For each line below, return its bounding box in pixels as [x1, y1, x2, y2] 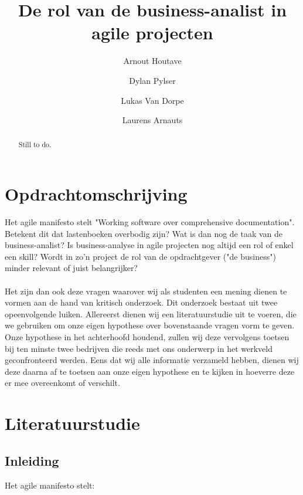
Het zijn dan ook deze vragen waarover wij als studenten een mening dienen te [5, 284, 287, 297]
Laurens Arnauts [122, 114, 183, 126]
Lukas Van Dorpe [121, 94, 184, 106]
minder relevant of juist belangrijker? [5, 262, 138, 274]
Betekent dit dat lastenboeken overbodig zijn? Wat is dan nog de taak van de [5, 227, 283, 239]
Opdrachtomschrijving [5, 182, 188, 206]
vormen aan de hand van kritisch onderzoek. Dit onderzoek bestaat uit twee [5, 296, 278, 308]
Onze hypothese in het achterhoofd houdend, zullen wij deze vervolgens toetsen [5, 331, 290, 343]
